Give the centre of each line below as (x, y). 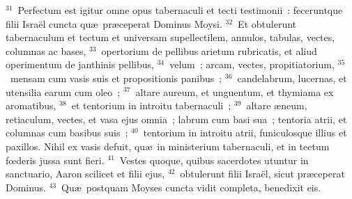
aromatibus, (31, 105)
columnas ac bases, (46, 50)
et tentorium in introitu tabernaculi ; (151, 105)
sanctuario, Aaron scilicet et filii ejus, (85, 174)
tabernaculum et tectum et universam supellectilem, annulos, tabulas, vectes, (170, 37)
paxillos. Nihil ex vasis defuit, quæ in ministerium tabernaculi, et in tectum (168, 146)
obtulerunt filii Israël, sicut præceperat (262, 174)
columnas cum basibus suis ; (67, 133)
